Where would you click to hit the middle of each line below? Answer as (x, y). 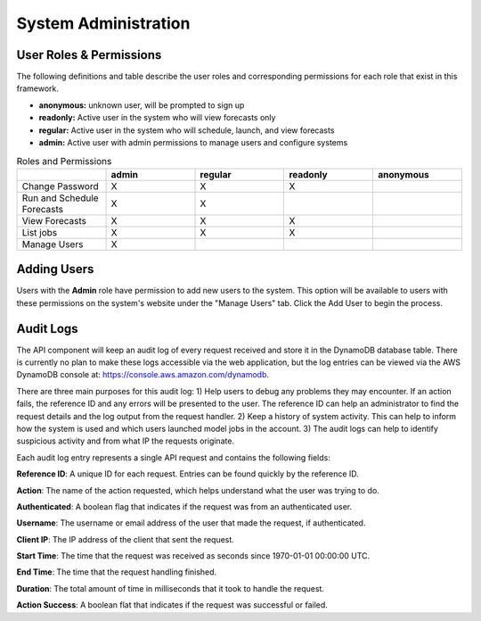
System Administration (103, 23)
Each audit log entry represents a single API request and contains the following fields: (174, 457)
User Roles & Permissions (89, 55)
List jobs (40, 232)
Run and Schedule (60, 198)
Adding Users (55, 269)
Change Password (61, 186)
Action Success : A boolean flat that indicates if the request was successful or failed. (172, 605)
